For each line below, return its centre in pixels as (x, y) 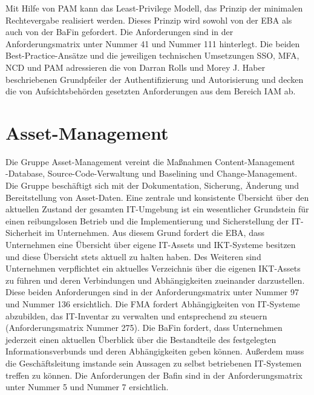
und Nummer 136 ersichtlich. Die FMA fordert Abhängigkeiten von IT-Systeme (153, 304)
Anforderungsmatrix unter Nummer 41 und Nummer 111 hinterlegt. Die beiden (153, 43)
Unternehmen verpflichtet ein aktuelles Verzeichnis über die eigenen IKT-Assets (153, 268)
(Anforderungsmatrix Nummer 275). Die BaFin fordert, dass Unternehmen (144, 328)
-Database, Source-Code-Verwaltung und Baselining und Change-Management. (152, 173)
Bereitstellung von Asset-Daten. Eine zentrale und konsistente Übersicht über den (157, 197)
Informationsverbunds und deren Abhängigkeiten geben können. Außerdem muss (155, 351)
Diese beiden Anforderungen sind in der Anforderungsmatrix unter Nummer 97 (152, 292)
